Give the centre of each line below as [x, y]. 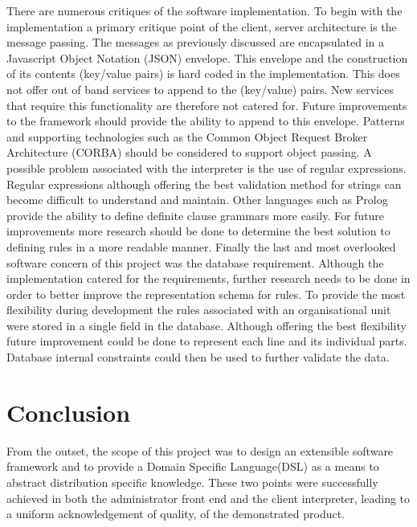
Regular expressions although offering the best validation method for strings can [204, 184]
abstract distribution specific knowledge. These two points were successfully [192, 482]
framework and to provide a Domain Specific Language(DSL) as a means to [193, 466]
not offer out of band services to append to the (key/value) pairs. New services [200, 89]
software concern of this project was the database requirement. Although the [195, 262]
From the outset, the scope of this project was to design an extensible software [200, 450]
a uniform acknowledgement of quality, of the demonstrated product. [176, 514]
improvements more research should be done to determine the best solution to [198, 231]
